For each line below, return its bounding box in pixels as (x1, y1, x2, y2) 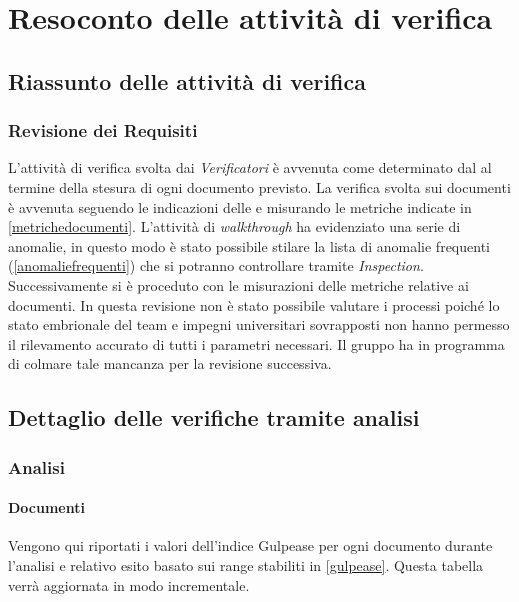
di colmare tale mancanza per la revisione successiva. (8, 353, 332, 374)
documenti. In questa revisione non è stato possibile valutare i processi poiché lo (8, 294, 500, 315)
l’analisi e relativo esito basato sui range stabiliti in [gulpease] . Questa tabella (8, 554, 484, 575)
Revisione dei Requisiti (8, 118, 198, 143)
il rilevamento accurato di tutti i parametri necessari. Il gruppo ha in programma (8, 333, 505, 354)
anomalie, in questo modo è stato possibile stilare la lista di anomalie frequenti (8, 235, 490, 256)
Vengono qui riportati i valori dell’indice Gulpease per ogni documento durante (8, 535, 493, 556)
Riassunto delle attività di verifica (8, 65, 366, 96)
